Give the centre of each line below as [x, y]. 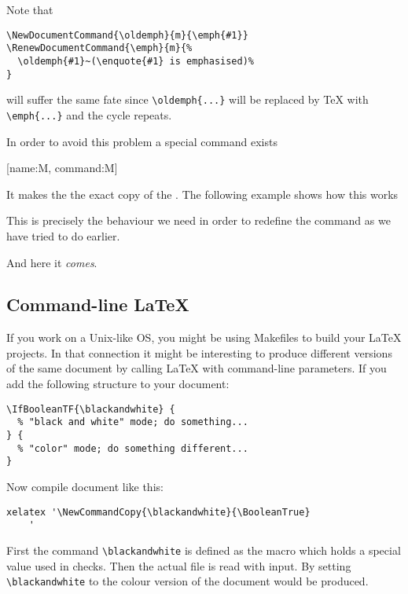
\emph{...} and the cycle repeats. [89, 114]
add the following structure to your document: [118, 384]
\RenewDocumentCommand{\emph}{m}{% [99, 48]
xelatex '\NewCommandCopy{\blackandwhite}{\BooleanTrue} [158, 512]
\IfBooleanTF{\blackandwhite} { [91, 409]
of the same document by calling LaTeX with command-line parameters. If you [197, 368]
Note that [30, 9]
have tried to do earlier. [63, 235]
